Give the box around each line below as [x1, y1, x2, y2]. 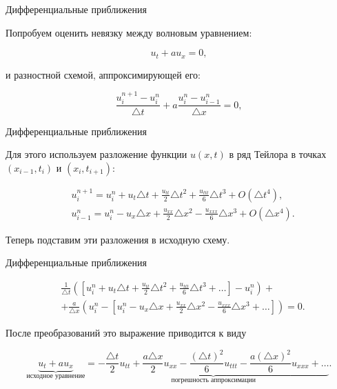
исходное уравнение [26, 372, 85, 379]
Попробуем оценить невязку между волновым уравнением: [6, 25, 252, 39]
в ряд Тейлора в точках [229, 147, 327, 161]
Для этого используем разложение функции [6, 147, 187, 161]
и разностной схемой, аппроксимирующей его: [6, 67, 201, 81]
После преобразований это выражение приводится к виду [6, 326, 247, 339]
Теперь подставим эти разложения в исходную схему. [6, 232, 230, 246]
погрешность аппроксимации [171, 377, 256, 384]
